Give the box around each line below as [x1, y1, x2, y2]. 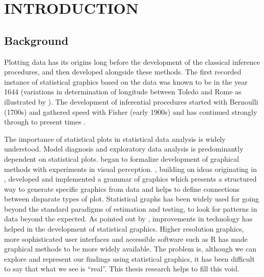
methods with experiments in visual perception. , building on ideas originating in [4, 163, 257, 174]
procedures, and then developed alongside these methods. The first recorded [4, 66, 242, 77]
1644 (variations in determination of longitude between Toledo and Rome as [4, 86, 242, 97]
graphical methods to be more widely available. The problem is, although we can [4, 243, 256, 254]
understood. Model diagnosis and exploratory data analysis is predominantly [4, 143, 244, 154]
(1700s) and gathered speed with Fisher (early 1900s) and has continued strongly [4, 106, 257, 117]
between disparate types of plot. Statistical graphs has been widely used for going [4, 193, 259, 204]
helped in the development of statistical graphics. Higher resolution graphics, [4, 223, 244, 234]
